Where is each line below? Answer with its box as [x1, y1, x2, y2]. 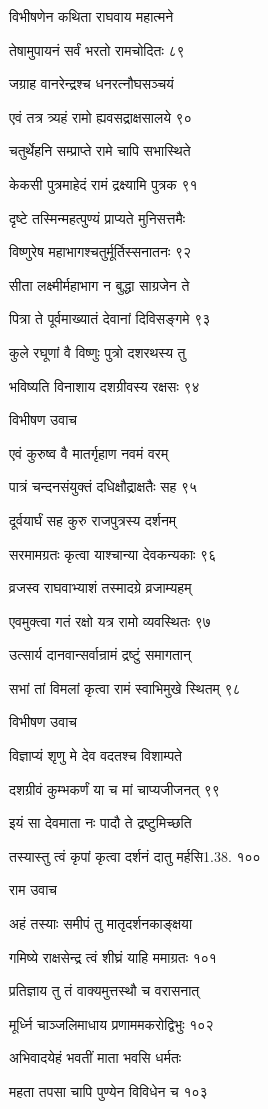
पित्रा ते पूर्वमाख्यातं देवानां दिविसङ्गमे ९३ [9, 308, 211, 329]
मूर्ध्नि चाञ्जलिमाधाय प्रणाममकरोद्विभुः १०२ [9, 1013, 214, 1034]
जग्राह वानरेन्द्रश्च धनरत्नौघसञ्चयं [9, 73, 174, 94]
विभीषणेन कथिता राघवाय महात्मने [9, 6, 174, 26]
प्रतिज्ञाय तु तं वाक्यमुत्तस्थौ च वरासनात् [9, 980, 200, 1001]
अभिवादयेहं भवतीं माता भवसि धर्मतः [9, 1047, 182, 1068]
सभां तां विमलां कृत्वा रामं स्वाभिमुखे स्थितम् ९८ [9, 677, 241, 698]
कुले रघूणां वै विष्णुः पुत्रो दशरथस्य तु [9, 341, 186, 362]
